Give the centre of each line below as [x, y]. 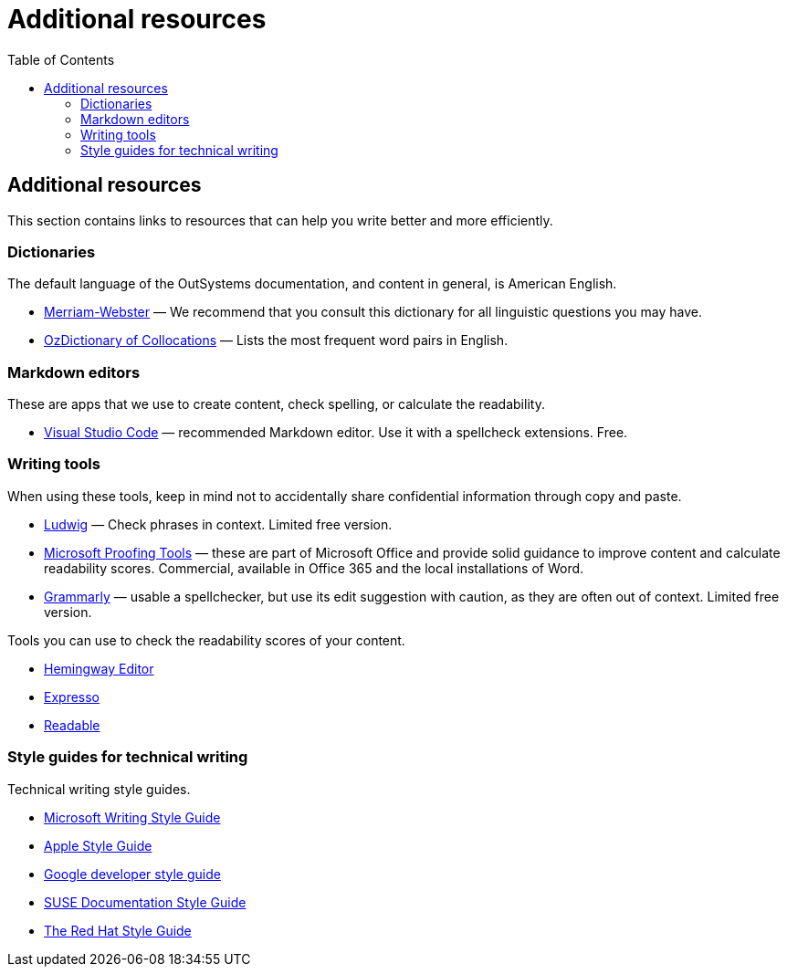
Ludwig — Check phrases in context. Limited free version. [218, 524]
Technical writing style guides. [99, 789]
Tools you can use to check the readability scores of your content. [206, 640]
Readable [72, 725]
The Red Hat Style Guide [118, 930]
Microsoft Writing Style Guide [132, 817]
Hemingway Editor [99, 668]
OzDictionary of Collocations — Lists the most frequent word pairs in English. [276, 340]
